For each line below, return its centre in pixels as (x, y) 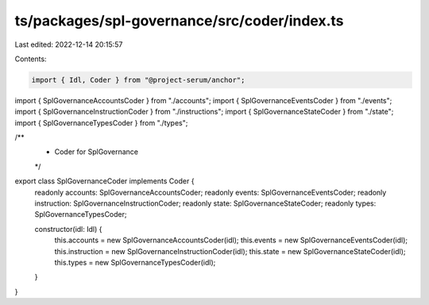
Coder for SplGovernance (97, 152)
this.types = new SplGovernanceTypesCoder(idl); (135, 262)
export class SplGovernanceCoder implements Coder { (104, 181)
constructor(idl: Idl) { (68, 229)
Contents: (31, 59)
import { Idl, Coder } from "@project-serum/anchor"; (138, 80)
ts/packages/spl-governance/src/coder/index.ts (180, 21)
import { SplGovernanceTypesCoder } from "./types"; (101, 122)
